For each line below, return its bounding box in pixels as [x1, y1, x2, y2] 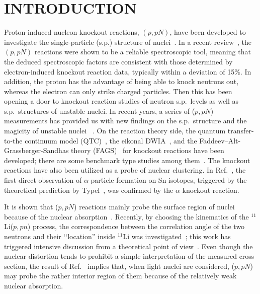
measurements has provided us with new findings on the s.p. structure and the [4, 115, 247, 126]
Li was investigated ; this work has [123, 231, 231, 241]
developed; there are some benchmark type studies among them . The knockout [4, 155, 250, 165]
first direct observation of [4, 175, 82, 185]
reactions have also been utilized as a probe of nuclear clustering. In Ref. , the [4, 165, 246, 175]
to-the [4, 135, 23, 145]
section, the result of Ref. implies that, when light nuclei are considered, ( [4, 260, 234, 271]
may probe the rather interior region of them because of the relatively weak [4, 270, 237, 281]
